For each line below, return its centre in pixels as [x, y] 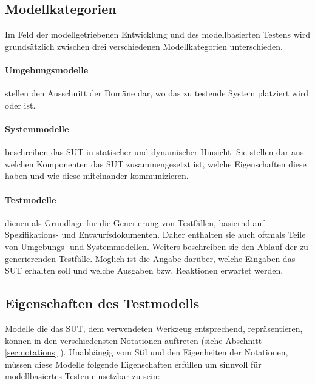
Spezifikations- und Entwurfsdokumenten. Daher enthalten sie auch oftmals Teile [155, 234]
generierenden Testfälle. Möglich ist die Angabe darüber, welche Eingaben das [150, 258]
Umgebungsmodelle [47, 69]
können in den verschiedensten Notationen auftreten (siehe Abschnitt [134, 340]
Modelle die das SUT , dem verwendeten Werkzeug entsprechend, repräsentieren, [154, 328]
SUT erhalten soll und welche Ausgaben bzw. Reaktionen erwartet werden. [144, 270]
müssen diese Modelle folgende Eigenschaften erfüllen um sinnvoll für [133, 364]
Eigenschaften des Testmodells [102, 303]
